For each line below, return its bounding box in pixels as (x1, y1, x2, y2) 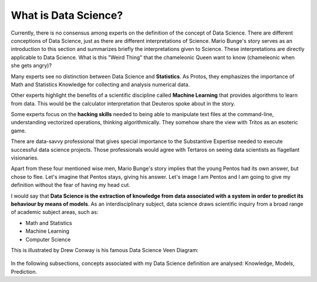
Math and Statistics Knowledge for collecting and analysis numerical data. (11, 81, 190, 88)
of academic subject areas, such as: (11, 209, 99, 216)
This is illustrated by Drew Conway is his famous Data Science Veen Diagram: (11, 246, 199, 253)
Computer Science (25, 236, 71, 243)
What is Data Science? (11, 9, 123, 22)
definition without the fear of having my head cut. (11, 182, 130, 189)
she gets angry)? (11, 62, 52, 69)
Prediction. (11, 268, 38, 275)
